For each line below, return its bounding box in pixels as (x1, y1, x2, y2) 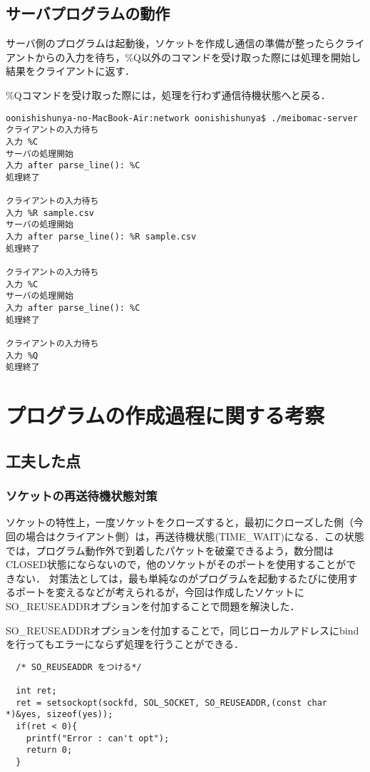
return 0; (26, 745, 73, 756)
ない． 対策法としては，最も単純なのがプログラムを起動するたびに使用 (15, 570, 348, 585)
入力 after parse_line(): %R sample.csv (6, 232, 197, 242)
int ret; (16, 686, 57, 696)
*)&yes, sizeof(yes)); (6, 709, 113, 720)
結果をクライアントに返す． (6, 63, 135, 78)
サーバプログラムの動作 (6, 2, 170, 24)
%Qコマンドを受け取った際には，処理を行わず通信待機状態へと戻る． (6, 87, 331, 102)
